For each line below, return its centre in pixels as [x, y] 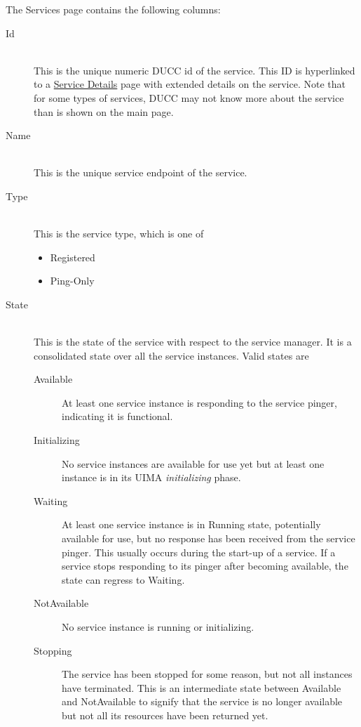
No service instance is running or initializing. [158, 627]
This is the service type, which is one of [119, 234]
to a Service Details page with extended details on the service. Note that [190, 84]
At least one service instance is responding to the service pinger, [199, 402]
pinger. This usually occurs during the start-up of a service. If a [199, 552]
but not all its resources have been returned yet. [165, 715]
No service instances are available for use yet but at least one [193, 463]
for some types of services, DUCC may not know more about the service [189, 97]
